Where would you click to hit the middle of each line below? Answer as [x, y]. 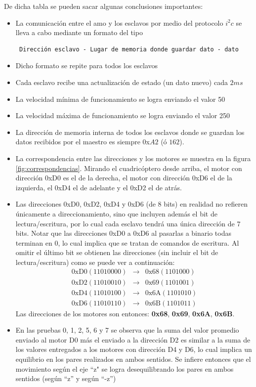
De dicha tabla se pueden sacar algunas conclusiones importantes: [104, 6]
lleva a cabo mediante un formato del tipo [79, 32]
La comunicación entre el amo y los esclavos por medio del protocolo [119, 22]
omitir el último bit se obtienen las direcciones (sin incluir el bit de [117, 252]
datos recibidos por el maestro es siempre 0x [83, 142]
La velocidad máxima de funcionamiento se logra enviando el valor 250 [123, 115]
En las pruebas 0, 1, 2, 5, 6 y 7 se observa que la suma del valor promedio [127, 330]
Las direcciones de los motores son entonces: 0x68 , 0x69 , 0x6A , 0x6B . [125, 313]
